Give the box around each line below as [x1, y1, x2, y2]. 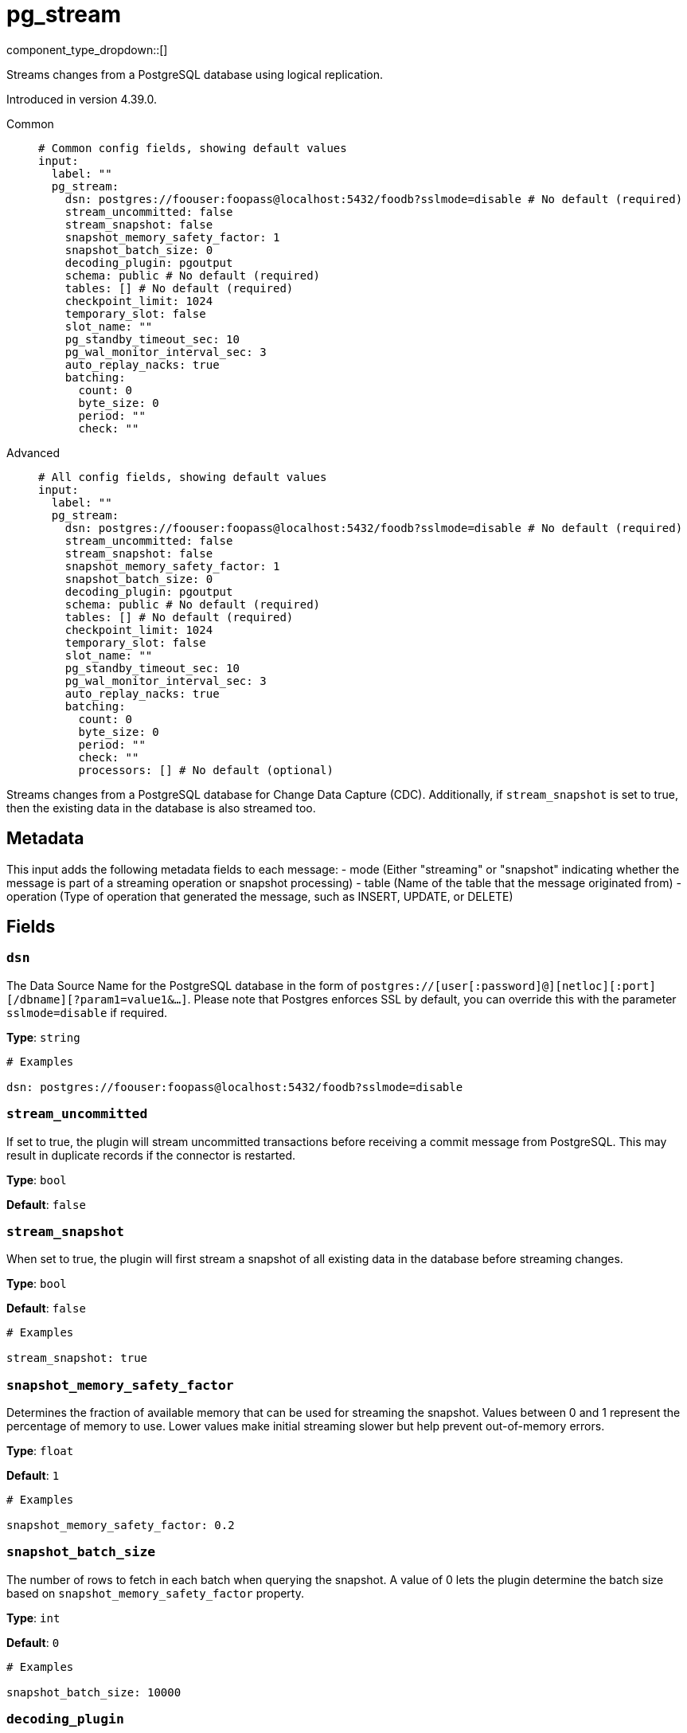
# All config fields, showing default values [38, 470, 327, 483]
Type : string [6, 1030, 80, 1044]
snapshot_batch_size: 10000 [6, 1685, 182, 1699]
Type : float [6, 1444, 74, 1458]
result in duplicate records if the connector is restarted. [6, 1148, 295, 1162]
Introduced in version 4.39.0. [6, 92, 157, 106]
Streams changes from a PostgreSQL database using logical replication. [6, 67, 384, 81]
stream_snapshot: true [6, 1352, 148, 1365]
